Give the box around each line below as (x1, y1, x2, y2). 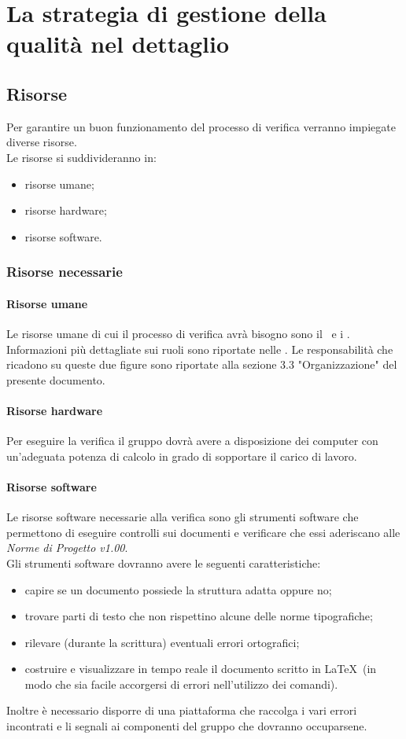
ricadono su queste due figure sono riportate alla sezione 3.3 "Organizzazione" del (6, 356, 397, 373)
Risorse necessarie (6, 262, 123, 281)
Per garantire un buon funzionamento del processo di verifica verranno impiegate (6, 118, 396, 134)
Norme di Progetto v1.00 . (6, 539, 128, 556)
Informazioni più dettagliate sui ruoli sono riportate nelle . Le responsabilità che (6, 340, 393, 357)
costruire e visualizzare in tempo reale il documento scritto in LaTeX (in (24, 660, 377, 677)
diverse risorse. (6, 134, 77, 150)
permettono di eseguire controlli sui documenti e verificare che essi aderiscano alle (6, 524, 400, 540)
